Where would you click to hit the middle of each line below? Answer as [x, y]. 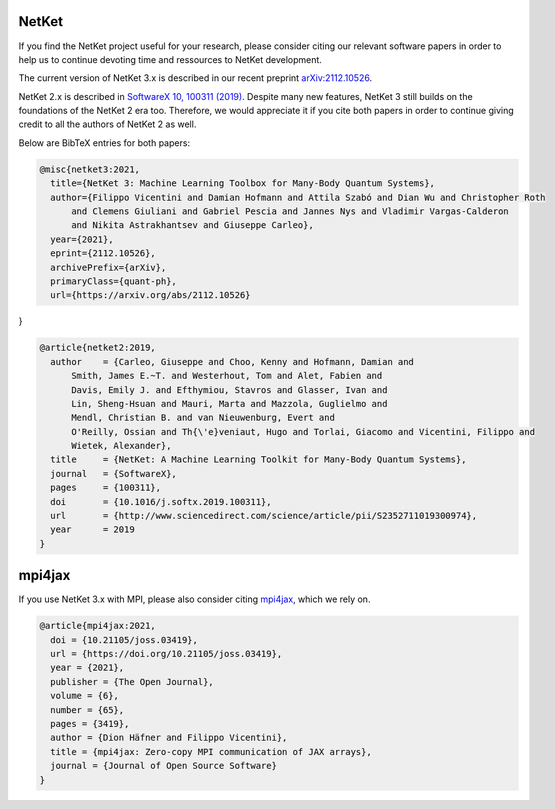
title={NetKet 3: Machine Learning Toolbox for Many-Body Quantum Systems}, [242, 183]
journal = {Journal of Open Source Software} [163, 766]
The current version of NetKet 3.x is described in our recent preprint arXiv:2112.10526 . [195, 78]
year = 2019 [92, 529]
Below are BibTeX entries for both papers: [104, 142]
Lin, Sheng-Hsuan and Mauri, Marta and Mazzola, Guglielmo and [229, 403]
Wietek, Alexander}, [121, 446]
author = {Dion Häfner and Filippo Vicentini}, [169, 738]
